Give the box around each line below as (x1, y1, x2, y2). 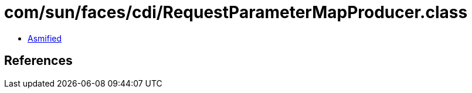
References (4, 53, 73, 68)
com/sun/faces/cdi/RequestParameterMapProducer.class (4, 2, 468, 22)
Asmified (28, 33, 62, 43)
